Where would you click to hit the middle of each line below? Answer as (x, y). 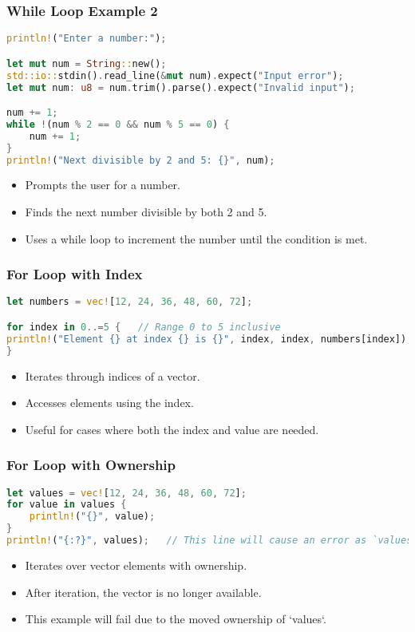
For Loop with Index (75, 274)
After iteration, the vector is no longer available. (143, 592)
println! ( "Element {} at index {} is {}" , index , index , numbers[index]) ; (209, 339)
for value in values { (67, 505)
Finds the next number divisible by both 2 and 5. (146, 211)
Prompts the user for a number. (103, 185)
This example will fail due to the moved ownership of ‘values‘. (176, 619)
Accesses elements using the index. (109, 403)
